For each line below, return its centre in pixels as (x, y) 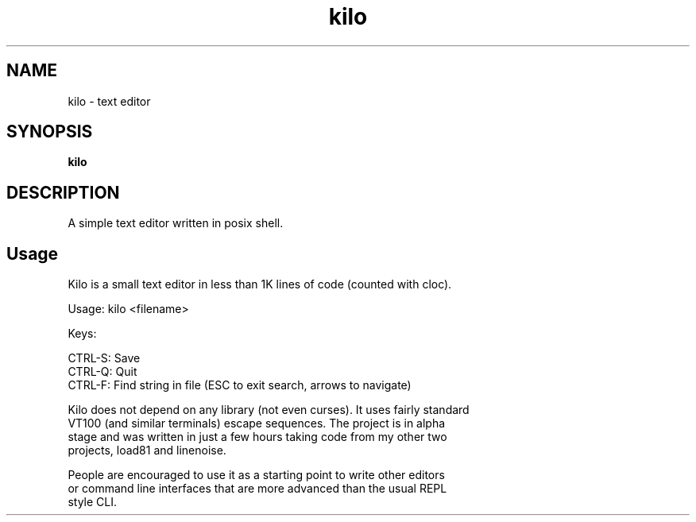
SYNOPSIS (50, 132)
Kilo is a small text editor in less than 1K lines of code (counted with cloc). (260, 284)
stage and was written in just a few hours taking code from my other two (257, 437)
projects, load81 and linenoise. (147, 450)
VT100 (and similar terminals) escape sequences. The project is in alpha (257, 423)
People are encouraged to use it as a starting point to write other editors (256, 475)
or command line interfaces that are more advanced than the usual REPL (257, 489)
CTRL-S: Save (104, 358)
